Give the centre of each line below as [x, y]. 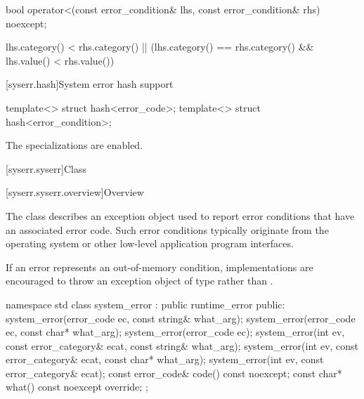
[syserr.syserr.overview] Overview [75, 192]
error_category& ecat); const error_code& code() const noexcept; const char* [174, 373]
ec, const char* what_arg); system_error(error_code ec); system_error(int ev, [175, 332]
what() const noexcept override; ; [77, 387]
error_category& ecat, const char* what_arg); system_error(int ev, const [165, 359]
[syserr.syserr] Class [46, 168]
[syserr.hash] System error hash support [90, 84]
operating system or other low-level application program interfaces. [150, 243]
